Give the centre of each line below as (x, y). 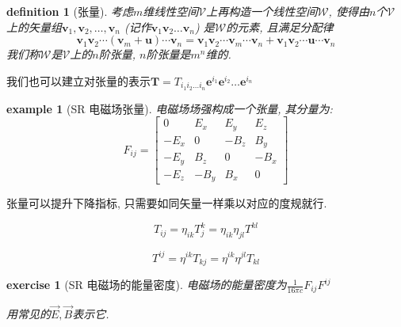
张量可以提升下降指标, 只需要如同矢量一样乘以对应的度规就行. (167, 203)
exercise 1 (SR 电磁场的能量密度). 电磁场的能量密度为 (147, 285)
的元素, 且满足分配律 (280, 27)
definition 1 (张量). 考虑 (70, 11)
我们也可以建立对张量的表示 (78, 80)
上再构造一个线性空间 (262, 11)
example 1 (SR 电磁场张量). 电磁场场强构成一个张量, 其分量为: (170, 108)
